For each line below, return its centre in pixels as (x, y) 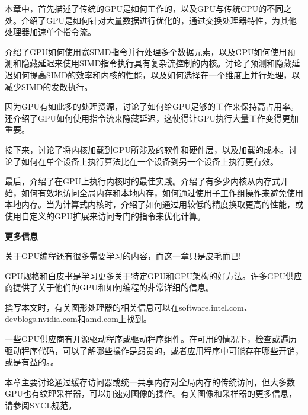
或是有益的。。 (32, 362)
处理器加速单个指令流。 (50, 32)
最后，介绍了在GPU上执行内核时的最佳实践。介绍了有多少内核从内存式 (143, 181)
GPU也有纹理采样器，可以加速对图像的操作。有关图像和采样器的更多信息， (151, 393)
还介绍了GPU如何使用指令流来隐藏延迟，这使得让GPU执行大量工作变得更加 (152, 118)
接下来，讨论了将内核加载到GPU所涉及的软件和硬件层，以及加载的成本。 (147, 149)
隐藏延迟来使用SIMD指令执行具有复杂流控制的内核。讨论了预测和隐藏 (156, 63)
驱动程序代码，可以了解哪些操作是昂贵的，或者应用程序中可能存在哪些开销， (154, 350)
